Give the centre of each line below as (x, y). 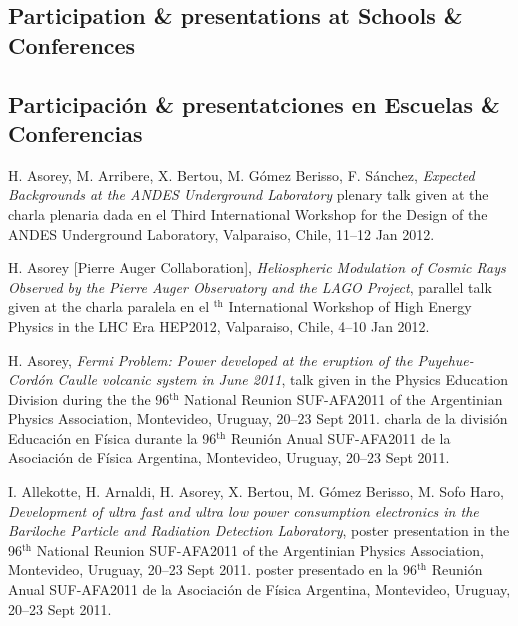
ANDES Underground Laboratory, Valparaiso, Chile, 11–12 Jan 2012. (221, 233)
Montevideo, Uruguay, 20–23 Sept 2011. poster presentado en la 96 (213, 569)
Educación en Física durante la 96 (112, 437)
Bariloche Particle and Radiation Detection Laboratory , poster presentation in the (259, 530)
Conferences (72, 44)
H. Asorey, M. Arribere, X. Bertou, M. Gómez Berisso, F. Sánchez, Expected (241, 174)
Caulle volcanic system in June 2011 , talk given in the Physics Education (282, 379)
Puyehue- (445, 359)
